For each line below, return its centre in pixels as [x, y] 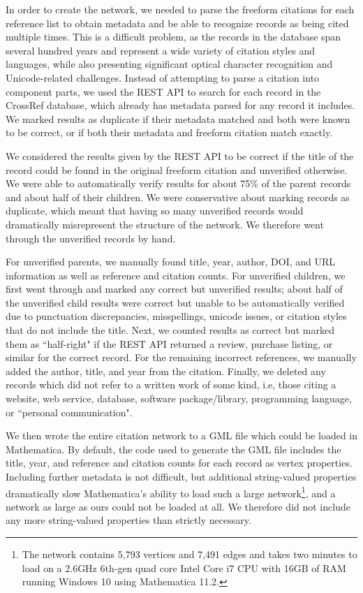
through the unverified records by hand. [91, 238]
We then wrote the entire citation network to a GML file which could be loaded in [182, 435]
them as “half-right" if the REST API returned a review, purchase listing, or [169, 343]
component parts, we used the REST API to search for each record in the [163, 91]
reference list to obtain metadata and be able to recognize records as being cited [177, 23]
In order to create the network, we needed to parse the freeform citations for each [180, 9]
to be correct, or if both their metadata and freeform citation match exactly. [169, 132]
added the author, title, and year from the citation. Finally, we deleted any [166, 371]
